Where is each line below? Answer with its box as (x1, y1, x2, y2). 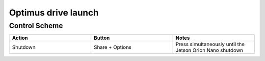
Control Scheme (9, 21, 63, 30)
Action (12, 34, 28, 41)
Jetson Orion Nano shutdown (175, 47, 243, 54)
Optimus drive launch (9, 7, 99, 18)
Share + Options (94, 44, 132, 51)
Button (94, 34, 110, 41)
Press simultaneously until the (175, 41, 245, 48)
